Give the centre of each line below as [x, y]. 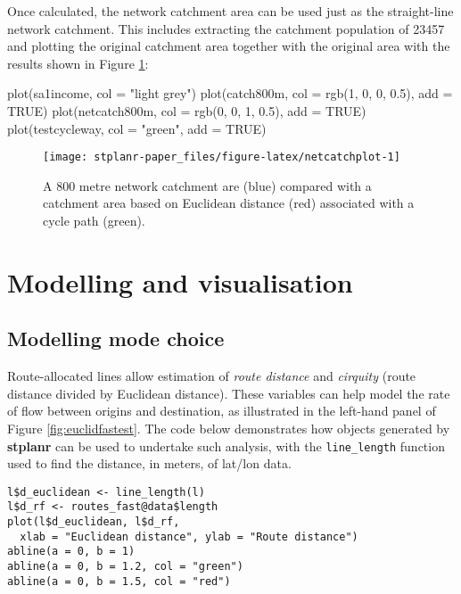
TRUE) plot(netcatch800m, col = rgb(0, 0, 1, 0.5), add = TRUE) [187, 110]
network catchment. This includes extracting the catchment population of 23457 [226, 28]
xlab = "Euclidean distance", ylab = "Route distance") [189, 536]
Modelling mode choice [116, 338]
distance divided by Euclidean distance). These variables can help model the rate [229, 393]
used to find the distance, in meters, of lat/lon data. [149, 463]
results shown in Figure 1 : [78, 63]
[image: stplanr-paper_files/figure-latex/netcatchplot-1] [222, 157]
